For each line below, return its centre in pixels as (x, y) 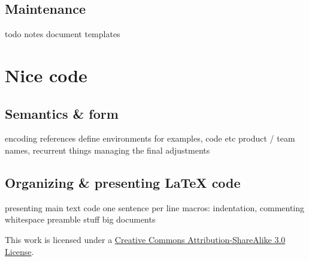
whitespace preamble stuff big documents (80, 219)
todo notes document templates (63, 34)
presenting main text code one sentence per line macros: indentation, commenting (155, 207)
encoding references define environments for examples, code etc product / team (150, 138)
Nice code (46, 75)
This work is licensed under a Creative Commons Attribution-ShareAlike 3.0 (145, 239)
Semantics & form (62, 113)
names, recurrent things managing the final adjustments (107, 150)
